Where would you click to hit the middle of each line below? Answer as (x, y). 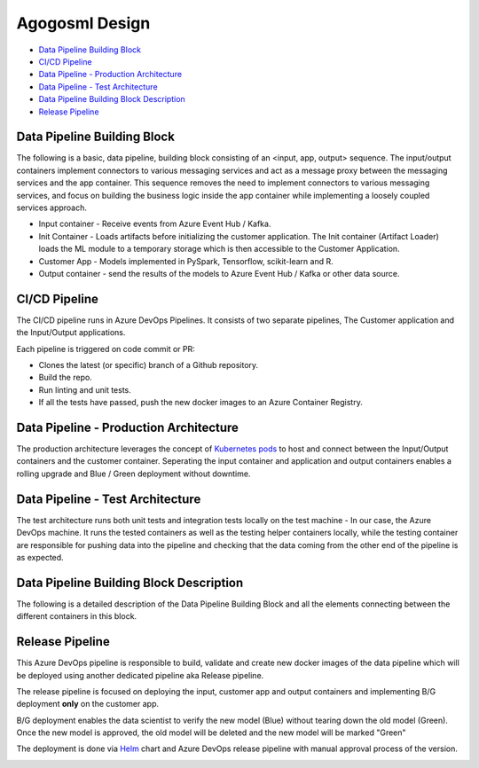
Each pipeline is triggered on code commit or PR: (106, 349)
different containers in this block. (77, 616)
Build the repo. (65, 378)
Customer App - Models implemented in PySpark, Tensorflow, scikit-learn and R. (186, 261)
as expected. (40, 557)
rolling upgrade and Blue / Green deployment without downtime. (133, 474)
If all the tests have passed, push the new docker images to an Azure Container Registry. (200, 403)
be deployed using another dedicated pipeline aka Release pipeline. (140, 675)
